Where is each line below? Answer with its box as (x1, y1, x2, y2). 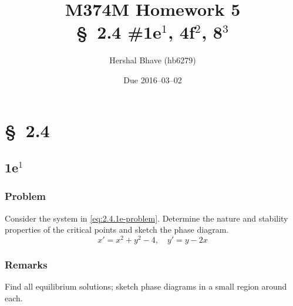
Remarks (5, 257, 48, 271)
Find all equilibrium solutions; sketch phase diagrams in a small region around (5, 280, 287, 293)
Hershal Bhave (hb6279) (109, 54, 196, 66)
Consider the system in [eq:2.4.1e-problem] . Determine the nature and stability (5, 212, 288, 224)
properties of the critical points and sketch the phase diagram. (5, 223, 229, 236)
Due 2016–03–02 (123, 73, 182, 86)
